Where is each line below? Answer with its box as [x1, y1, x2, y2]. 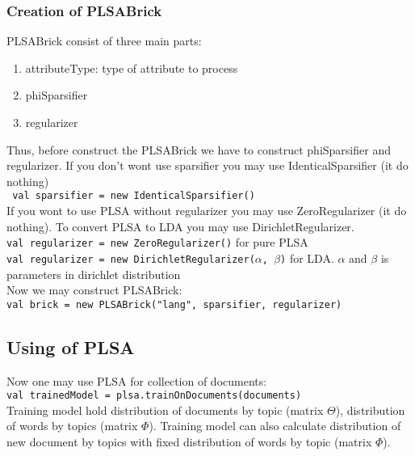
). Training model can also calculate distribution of [149, 417, 401, 434]
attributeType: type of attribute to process [25, 59, 238, 76]
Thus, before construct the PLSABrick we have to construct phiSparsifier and [6, 141, 391, 158]
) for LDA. [280, 249, 334, 266]
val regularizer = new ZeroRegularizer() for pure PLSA [6, 234, 308, 251]
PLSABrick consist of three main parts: [6, 32, 202, 49]
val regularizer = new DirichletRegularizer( [6, 253, 255, 265]
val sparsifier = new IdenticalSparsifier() [12, 190, 255, 202]
